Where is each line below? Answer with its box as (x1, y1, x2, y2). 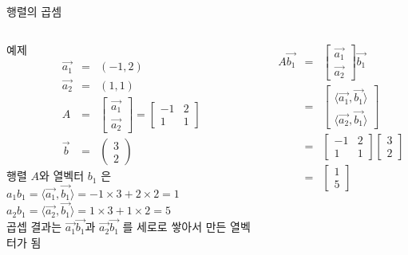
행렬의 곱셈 (6, 3, 62, 19)
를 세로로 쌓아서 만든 (122, 218, 227, 235)
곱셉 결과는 (6, 218, 62, 235)
